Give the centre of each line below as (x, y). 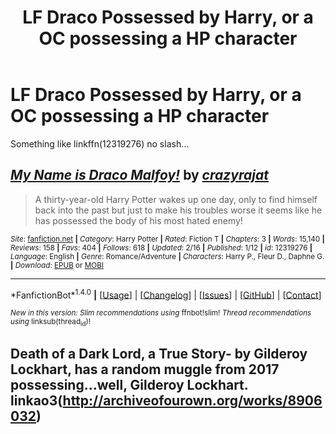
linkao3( (36, 401)
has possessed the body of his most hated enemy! (138, 220)
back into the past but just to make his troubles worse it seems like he (178, 210)
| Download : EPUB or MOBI (57, 265)
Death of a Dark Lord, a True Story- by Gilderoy (159, 354)
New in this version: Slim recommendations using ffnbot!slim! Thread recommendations (161, 313)
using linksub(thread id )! (50, 322)
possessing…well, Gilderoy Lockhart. (129, 385)
